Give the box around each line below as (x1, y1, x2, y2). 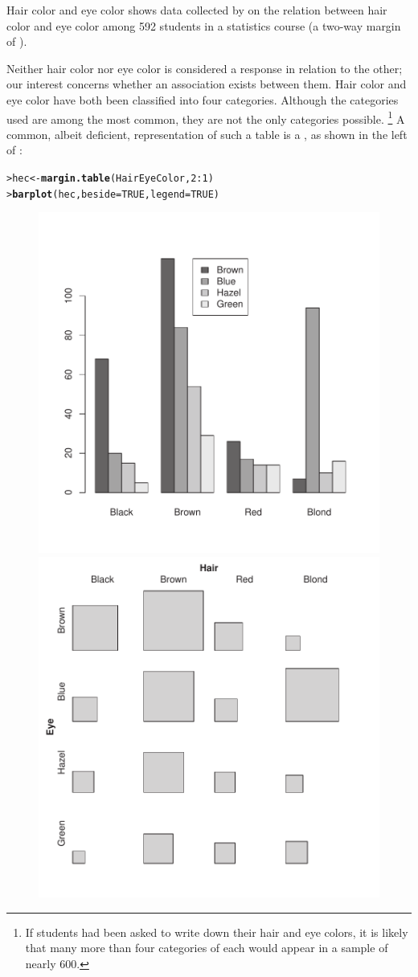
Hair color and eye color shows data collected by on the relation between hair (6, 2, 387, 18)
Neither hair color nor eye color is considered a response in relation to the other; (6, 59, 403, 76)
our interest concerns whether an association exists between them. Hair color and (6, 76, 407, 92)
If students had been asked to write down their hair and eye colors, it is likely (25, 923, 408, 940)
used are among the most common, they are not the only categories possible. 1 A (6, 108, 405, 127)
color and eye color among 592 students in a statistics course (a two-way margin (6, 17, 401, 34)
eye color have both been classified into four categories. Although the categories (6, 91, 399, 108)
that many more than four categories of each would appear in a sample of (25, 939, 388, 956)
